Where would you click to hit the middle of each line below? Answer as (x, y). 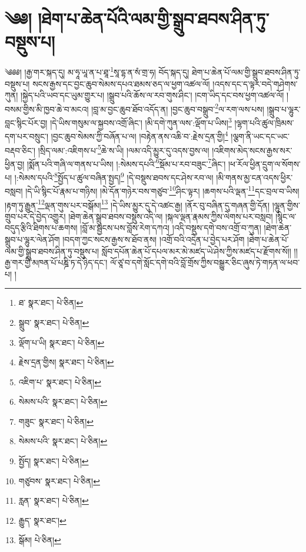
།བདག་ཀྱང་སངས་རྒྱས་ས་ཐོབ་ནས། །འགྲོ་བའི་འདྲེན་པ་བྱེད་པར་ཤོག (154, 239)
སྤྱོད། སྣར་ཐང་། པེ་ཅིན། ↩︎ (54, 461)
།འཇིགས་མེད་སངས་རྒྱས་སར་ (252, 150)
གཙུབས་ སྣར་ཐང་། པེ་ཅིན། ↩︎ (59, 480)
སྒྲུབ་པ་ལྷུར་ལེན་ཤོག (32, 239)
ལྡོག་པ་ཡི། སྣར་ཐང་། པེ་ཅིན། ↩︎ (61, 342)
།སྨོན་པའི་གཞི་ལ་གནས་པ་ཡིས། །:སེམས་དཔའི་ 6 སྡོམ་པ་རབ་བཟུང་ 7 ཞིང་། (126, 163)
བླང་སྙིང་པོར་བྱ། (26, 122)
